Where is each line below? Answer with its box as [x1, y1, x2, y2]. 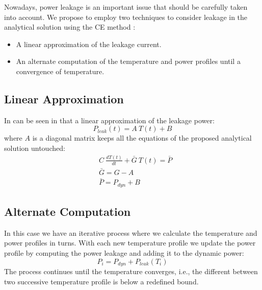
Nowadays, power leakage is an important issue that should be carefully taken [4, 2, 248, 12]
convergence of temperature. [16, 65, 104, 76]
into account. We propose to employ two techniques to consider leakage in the [4, 11, 248, 22]
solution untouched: [4, 142, 65, 153]
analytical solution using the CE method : [4, 21, 136, 32]
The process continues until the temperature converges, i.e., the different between [4, 266, 258, 277]
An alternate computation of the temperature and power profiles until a [16, 56, 241, 66]
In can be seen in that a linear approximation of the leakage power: [4, 115, 215, 125]
